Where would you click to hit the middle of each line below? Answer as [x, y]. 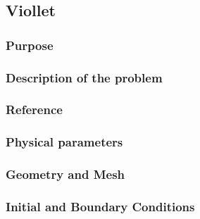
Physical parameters [64, 142]
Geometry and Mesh [65, 174]
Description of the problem [84, 77]
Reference [34, 109]
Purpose [30, 45]
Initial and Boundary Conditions [100, 206]
